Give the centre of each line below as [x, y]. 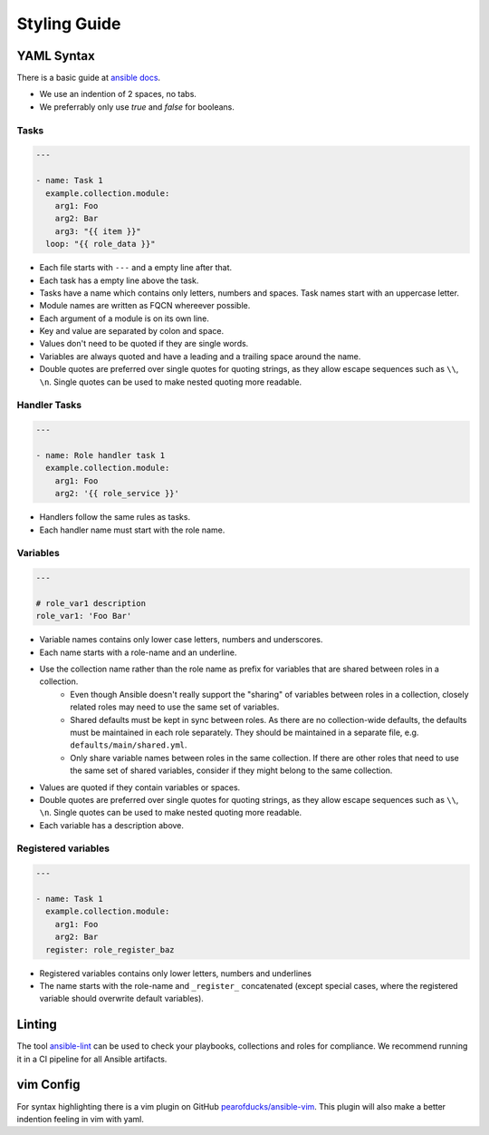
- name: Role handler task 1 [101, 455]
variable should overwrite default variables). [121, 999]
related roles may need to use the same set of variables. [175, 707]
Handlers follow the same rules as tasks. [115, 517]
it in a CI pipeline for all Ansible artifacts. [92, 1059]
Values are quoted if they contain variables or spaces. [140, 787]
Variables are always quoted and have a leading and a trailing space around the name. [200, 356]
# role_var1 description [91, 603]
